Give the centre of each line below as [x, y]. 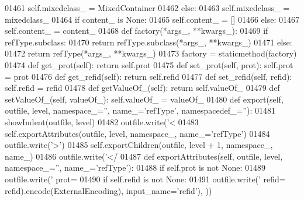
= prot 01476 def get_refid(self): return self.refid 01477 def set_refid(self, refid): [148, 76]
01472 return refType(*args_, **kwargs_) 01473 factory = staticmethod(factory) [151, 53]
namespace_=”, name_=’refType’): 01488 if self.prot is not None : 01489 [135, 167]
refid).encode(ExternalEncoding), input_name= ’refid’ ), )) [108, 190]
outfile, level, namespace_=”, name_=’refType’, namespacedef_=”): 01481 [140, 110]
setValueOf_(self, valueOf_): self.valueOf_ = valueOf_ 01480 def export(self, [144, 99]
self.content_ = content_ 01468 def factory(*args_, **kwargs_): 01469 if [137, 31]
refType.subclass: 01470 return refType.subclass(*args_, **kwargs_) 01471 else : [148, 42]
